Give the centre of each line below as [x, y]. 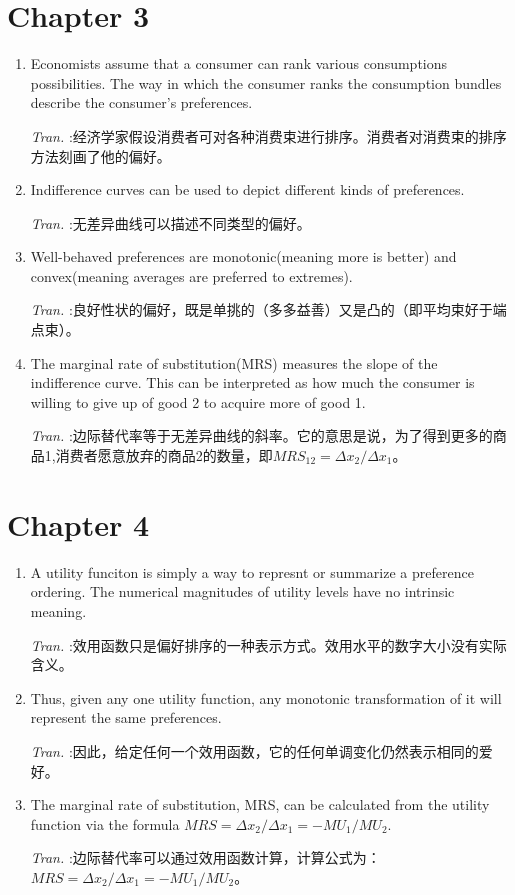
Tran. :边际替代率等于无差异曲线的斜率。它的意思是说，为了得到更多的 [261, 435]
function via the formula [105, 823]
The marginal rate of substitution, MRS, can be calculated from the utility [260, 804]
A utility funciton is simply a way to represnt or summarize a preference [252, 571]
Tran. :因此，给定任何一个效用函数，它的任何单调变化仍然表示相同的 [254, 750]
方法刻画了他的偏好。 [100, 155]
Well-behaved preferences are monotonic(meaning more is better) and [243, 256]
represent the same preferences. [126, 717]
